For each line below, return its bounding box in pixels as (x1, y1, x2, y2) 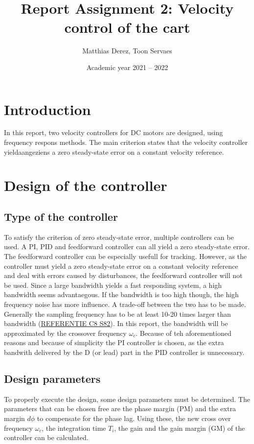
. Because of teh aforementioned (136, 327, 231, 338)
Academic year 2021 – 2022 (86, 62, 168, 72)
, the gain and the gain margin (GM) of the (114, 422, 245, 433)
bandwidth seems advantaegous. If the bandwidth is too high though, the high (4, 289, 239, 300)
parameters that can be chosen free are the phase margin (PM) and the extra (4, 403, 236, 414)
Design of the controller (4, 175, 167, 195)
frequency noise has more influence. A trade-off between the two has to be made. (4, 299, 246, 309)
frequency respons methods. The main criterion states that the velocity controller (4, 137, 248, 147)
